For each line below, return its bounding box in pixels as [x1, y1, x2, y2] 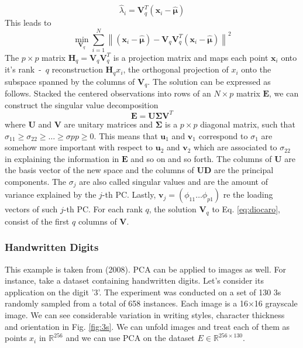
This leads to [5, 16, 51, 29]
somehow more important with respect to [5, 141, 153, 153]
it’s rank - [5, 63, 42, 75]
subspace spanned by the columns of [5, 75, 135, 87]
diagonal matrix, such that [200, 118, 295, 130]
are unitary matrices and [64, 118, 153, 130]
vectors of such [5, 203, 58, 215]
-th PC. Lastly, [102, 188, 156, 201]
